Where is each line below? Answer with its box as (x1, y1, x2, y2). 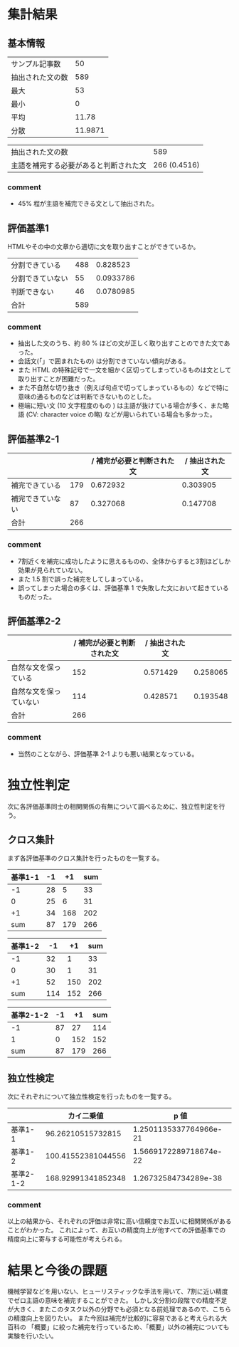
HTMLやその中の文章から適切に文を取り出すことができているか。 (7, 243, 200, 251)
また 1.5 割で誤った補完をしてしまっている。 (17, 575, 147, 583)
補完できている (11, 481, 62, 491)
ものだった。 (17, 592, 55, 601)
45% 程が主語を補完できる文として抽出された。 (17, 199, 159, 208)
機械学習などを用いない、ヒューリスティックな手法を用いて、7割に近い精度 (7, 1287, 228, 1296)
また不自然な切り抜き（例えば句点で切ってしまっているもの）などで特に (17, 384, 229, 392)
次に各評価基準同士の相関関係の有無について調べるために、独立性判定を (7, 802, 219, 810)
